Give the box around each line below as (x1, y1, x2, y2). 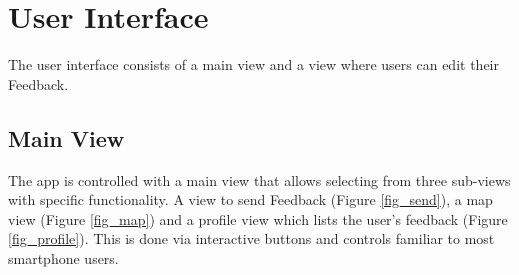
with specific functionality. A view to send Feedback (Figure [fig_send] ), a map (8, 189, 493, 210)
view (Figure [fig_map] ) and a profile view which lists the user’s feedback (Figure (8, 208, 508, 229)
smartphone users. (8, 247, 119, 268)
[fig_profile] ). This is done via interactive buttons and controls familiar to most (8, 228, 495, 249)
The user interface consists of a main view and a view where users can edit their (8, 54, 499, 75)
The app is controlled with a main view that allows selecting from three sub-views (8, 169, 511, 190)
